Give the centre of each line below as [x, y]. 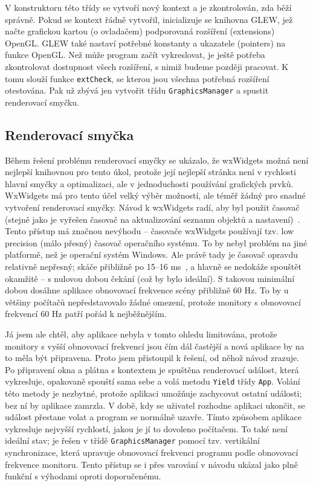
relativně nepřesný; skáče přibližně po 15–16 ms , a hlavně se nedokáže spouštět [153, 267]
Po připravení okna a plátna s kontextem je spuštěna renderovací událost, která [152, 369]
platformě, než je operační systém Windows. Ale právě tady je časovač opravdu [151, 254]
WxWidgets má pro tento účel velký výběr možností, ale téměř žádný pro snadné [155, 195]
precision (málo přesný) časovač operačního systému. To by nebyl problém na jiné [156, 242]
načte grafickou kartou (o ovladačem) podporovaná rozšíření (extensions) [140, 31]
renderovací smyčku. [42, 102]
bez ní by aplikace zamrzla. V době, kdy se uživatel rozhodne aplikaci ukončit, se [155, 405]
